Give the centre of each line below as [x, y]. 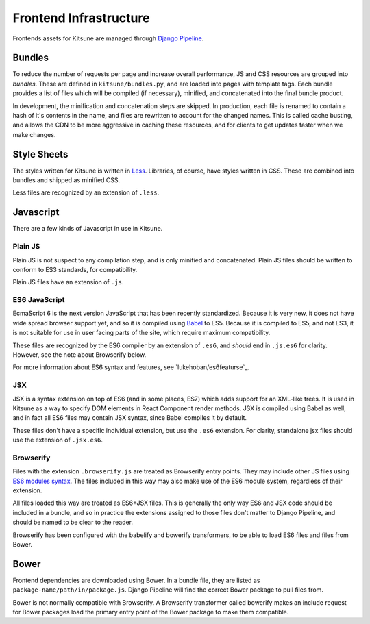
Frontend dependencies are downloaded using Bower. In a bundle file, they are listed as [136, 580]
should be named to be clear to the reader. [73, 522]
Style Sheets [40, 154]
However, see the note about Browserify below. [79, 355]
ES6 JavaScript [39, 300]
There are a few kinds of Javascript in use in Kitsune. [88, 229]
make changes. [34, 134]
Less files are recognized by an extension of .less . [86, 192]
